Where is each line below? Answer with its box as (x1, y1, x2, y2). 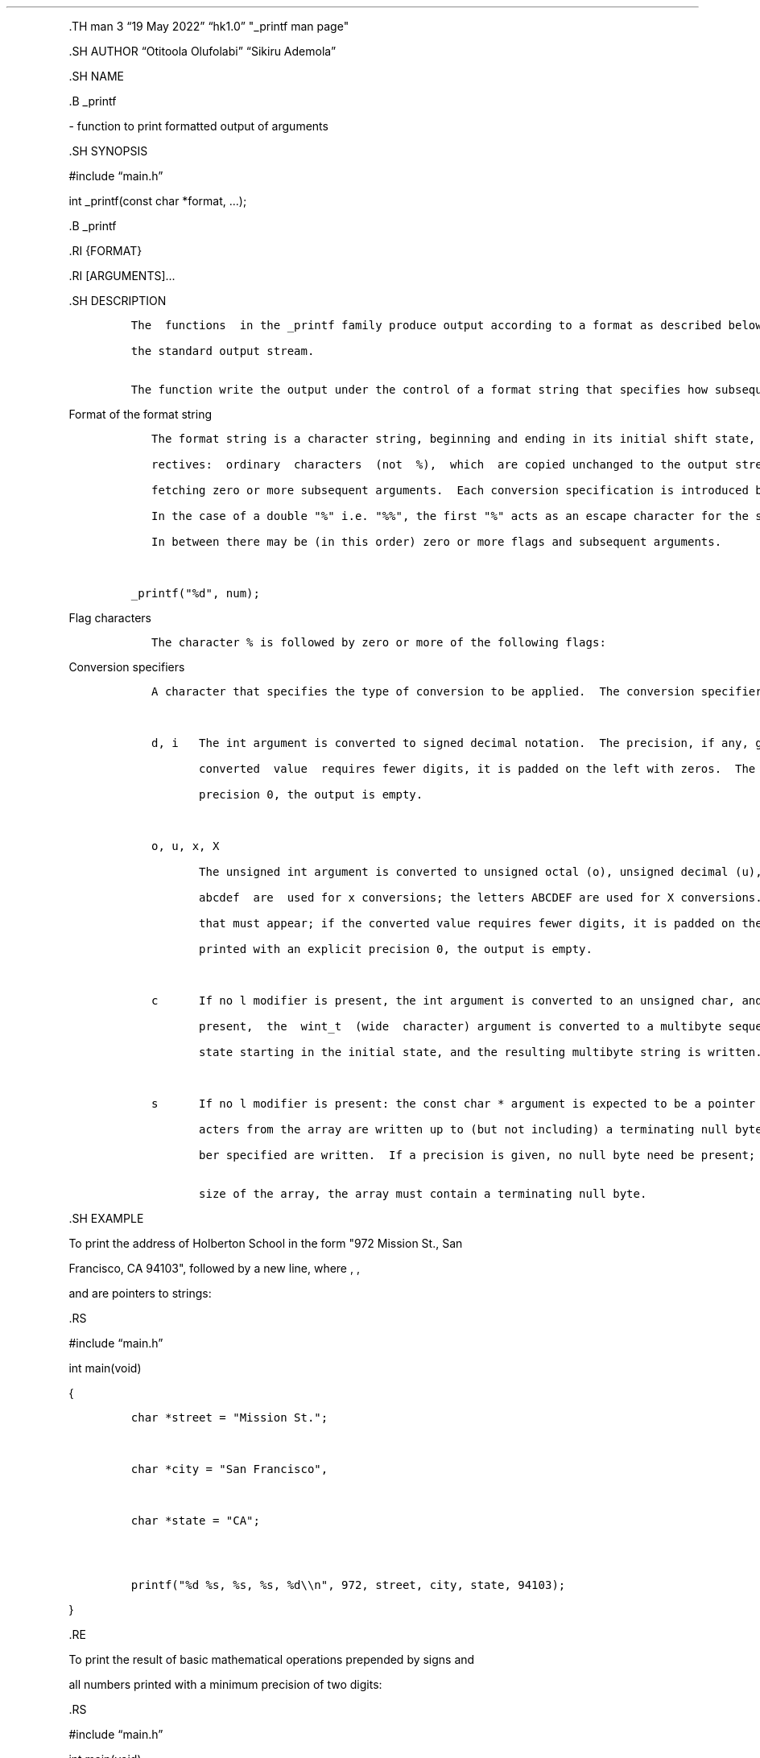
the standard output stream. (130, 345, 315, 357)
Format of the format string (68, 407, 213, 421)
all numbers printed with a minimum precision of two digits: (68, 1678, 382, 1691)
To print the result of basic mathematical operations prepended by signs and (68, 1653, 475, 1666)
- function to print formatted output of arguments (68, 119, 328, 133)
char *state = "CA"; (130, 1514, 260, 1527)
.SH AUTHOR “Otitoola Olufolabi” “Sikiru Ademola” (68, 44, 337, 58)
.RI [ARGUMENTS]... (68, 269, 176, 283)
